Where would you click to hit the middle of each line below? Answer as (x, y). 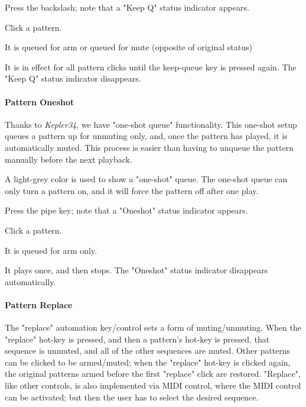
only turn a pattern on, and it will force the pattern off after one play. (132, 190)
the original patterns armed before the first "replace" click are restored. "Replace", (153, 374)
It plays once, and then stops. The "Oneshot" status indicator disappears (136, 270)
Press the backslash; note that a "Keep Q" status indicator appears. (127, 7)
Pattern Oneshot (40, 101)
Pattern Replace (39, 304)
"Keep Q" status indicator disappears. (73, 78)
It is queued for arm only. (51, 250)
